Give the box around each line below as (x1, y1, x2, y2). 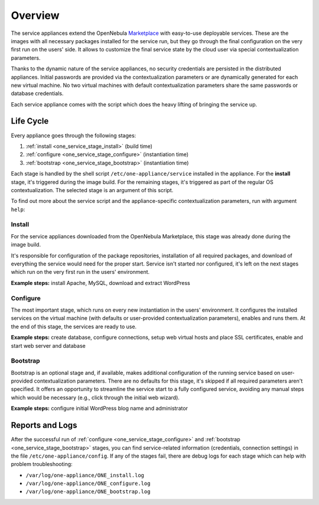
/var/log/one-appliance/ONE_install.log (25, 472, 145, 478)
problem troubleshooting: (11, 461, 73, 468)
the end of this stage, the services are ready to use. (11, 323, 137, 330)
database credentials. (11, 90, 64, 97)
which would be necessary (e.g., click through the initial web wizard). (11, 394, 180, 401)
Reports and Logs (11, 420, 77, 430)
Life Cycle (11, 116, 49, 127)
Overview (11, 9, 60, 22)
